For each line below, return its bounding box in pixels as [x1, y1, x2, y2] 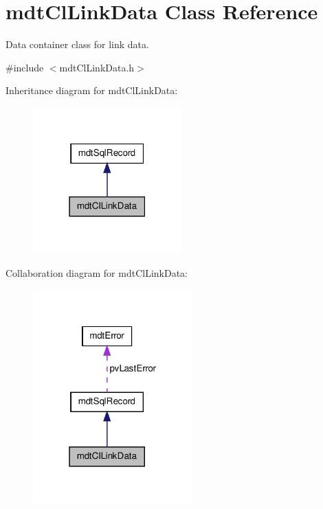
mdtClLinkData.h [59, 60, 135, 74]
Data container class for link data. [5, 37, 149, 52]
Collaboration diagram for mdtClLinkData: [5, 265, 188, 280]
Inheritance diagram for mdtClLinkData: [5, 83, 178, 98]
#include [5, 60, 44, 74]
